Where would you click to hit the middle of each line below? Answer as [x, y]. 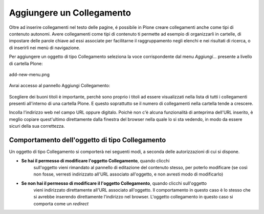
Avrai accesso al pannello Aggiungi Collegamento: [60, 86]
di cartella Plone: [26, 63]
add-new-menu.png [29, 74]
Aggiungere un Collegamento [70, 13]
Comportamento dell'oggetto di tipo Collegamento [88, 140]
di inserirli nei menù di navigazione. [45, 48]
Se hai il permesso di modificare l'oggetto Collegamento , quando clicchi [95, 160]
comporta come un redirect [61, 204]
